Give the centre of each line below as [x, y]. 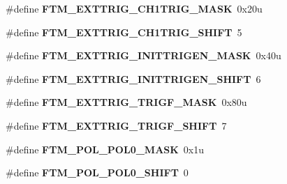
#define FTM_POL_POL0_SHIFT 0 [97, 172]
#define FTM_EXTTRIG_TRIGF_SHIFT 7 [116, 125]
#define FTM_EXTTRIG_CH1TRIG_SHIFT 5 [124, 32]
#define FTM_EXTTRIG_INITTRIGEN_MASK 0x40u [143, 55]
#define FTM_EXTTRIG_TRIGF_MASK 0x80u [126, 102]
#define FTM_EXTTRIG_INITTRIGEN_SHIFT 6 [133, 78]
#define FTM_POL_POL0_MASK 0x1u [105, 149]
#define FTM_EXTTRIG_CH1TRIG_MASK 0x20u [134, 8]
